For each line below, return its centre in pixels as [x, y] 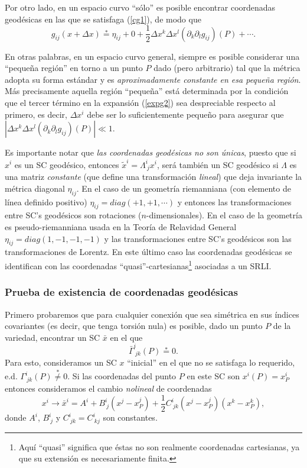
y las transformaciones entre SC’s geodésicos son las [198, 238]
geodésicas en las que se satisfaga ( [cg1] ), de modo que [103, 19]
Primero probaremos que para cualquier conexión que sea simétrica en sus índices [152, 314]
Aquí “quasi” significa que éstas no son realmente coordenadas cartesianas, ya [159, 446]
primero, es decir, [36, 114]
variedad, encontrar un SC [53, 337]
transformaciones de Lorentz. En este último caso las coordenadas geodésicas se [148, 252]
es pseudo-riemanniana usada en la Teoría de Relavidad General [121, 227]
